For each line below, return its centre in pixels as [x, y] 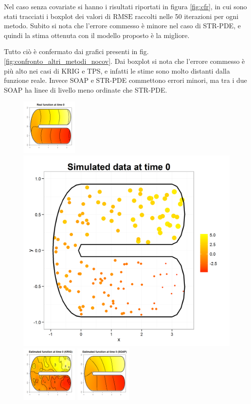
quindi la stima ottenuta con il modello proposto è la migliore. [97, 35]
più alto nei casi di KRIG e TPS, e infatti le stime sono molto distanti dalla [117, 70]
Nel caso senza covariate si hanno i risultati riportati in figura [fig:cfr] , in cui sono [125, 6]
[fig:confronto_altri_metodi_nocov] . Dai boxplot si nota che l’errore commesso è [125, 61]
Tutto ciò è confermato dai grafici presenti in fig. [76, 51]
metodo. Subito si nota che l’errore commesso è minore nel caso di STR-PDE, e [122, 26]
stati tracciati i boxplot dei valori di [57, 16]
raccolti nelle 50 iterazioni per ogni [187, 16]
